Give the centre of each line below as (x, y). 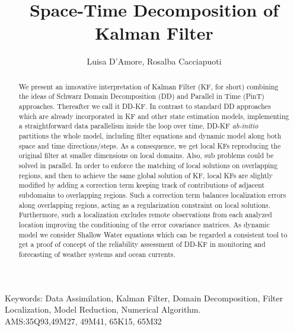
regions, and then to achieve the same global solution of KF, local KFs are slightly (146, 175)
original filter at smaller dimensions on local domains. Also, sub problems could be (146, 155)
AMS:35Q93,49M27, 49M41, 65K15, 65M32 (83, 321)
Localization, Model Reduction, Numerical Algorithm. (103, 309)
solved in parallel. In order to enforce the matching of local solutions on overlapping (148, 165)
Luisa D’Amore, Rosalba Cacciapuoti (154, 61)
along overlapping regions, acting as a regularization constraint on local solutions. (145, 205)
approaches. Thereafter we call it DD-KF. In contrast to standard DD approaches (145, 106)
